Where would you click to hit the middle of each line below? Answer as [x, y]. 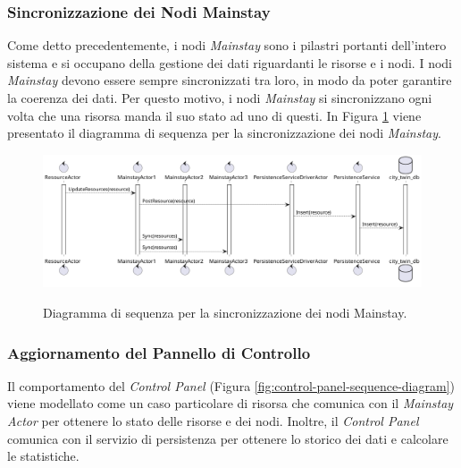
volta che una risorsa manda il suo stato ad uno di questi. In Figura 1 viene [214, 115]
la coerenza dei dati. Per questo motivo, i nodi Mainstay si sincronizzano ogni [220, 98]
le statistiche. [43, 456]
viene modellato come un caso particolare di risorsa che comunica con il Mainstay [230, 403]
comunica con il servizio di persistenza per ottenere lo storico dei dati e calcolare [228, 438]
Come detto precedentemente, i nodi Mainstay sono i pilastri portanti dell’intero [227, 45]
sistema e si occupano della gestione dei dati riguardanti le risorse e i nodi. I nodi [230, 62]
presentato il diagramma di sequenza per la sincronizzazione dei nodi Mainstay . [224, 133]
